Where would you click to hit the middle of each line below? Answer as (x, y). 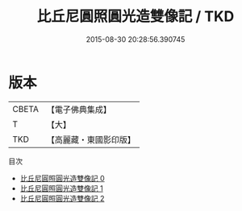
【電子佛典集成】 (79, 110)
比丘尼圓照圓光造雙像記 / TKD (136, 17)
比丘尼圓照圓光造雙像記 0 (62, 178)
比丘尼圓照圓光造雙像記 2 (62, 198)
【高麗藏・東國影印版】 (91, 139)
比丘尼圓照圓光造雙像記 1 (61, 188)
